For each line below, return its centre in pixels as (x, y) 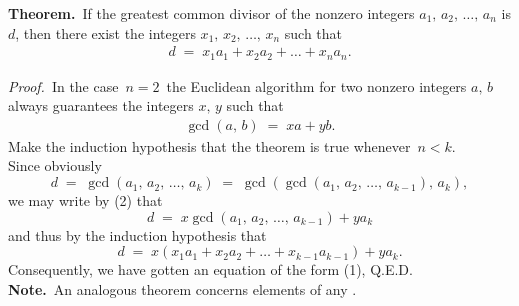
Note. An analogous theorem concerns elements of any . (182, 288)
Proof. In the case (63, 85)
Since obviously (55, 165)
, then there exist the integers (105, 32)
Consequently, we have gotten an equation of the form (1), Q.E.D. (210, 269)
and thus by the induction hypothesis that (137, 234)
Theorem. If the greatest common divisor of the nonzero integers (211, 13)
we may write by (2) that (85, 200)
